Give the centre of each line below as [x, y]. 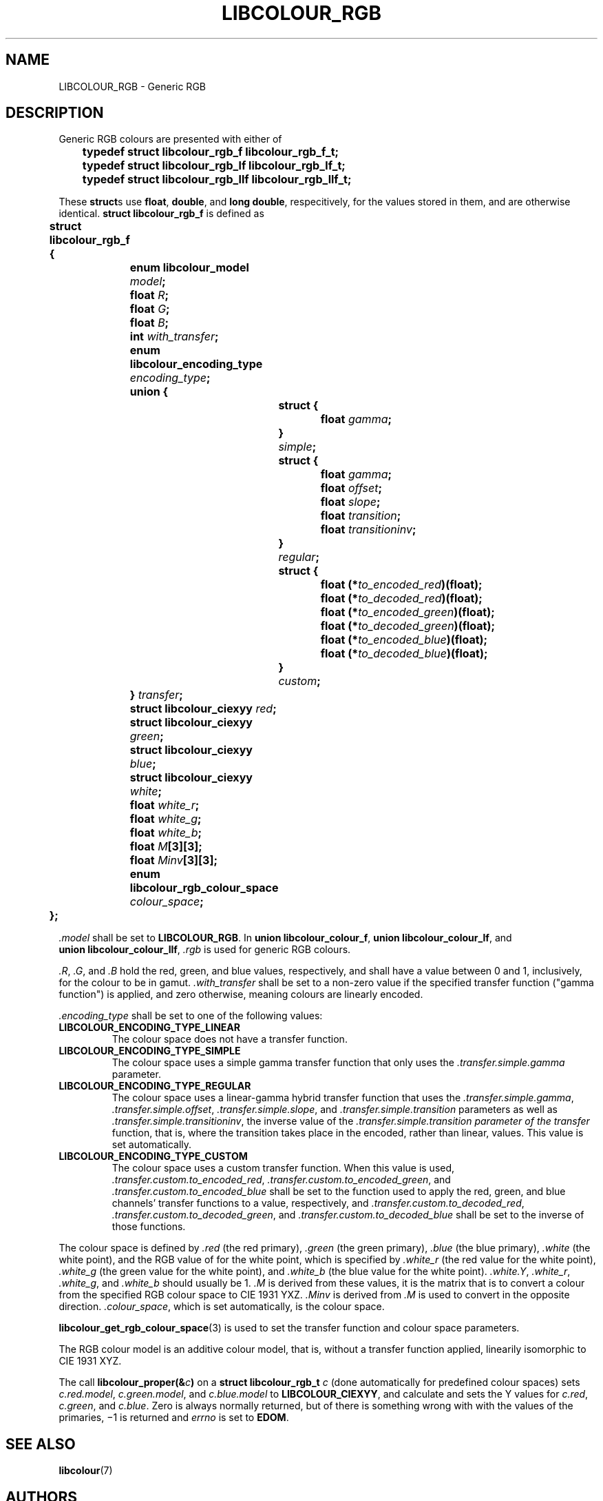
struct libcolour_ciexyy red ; [203, 709]
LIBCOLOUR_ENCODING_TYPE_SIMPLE [150, 1051]
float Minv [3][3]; [173, 860]
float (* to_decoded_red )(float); [401, 599]
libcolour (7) [86, 1471]
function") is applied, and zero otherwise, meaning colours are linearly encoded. [241, 994]
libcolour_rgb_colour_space [204, 888]
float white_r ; [165, 805]
